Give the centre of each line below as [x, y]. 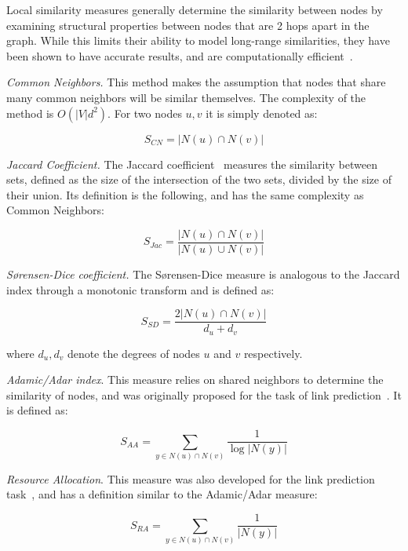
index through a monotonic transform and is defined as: [140, 289]
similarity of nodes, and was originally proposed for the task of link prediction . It [204, 394]
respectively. [273, 353]
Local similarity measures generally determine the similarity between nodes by [195, 9]
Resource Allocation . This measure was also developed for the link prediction [191, 478]
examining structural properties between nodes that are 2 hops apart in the [188, 25]
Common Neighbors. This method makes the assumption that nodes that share [196, 82]
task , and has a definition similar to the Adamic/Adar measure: [162, 494]
